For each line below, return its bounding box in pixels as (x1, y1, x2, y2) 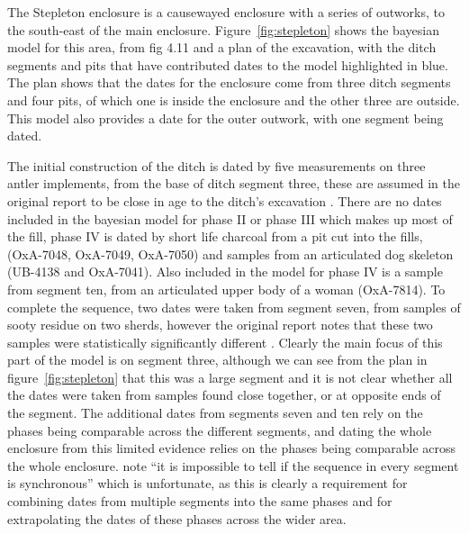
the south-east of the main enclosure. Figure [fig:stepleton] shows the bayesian (7, 20, 439, 39)
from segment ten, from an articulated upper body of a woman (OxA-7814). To (7, 279, 446, 298)
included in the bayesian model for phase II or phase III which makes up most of (7, 209, 453, 228)
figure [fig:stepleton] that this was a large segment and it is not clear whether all (7, 367, 453, 386)
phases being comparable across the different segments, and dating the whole (7, 421, 432, 439)
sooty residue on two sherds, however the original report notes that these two (7, 315, 433, 334)
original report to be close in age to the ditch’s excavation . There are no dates (7, 191, 442, 210)
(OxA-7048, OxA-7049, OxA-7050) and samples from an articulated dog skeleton (7, 244, 454, 263)
